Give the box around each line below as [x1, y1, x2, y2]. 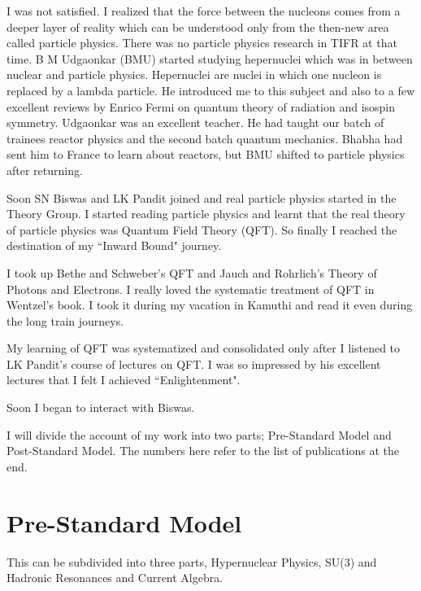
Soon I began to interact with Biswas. [7, 399, 195, 416]
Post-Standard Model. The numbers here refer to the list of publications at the [7, 442, 399, 459]
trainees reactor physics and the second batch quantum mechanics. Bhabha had [7, 129, 403, 147]
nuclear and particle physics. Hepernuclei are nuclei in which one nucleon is [7, 66, 382, 83]
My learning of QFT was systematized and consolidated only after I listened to [7, 339, 401, 357]
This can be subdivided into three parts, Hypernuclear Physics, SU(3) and [7, 553, 377, 570]
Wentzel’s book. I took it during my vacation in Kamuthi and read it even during [7, 296, 413, 313]
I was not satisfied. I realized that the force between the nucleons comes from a [7, 2, 401, 19]
